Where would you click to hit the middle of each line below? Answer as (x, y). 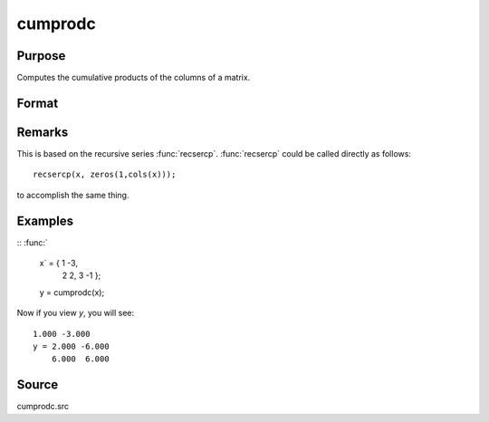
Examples (45, 221)
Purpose (41, 56)
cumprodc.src (43, 407)
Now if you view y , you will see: (76, 313)
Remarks (43, 132)
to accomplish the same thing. (73, 195)
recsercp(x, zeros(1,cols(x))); (105, 175)
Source (38, 385)
